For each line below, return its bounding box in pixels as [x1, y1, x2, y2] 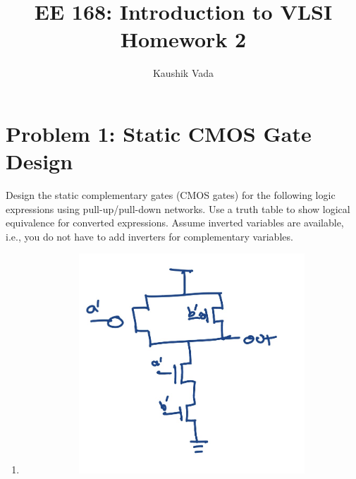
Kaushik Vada [152, 66, 214, 80]
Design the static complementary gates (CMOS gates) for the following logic [6, 188, 336, 202]
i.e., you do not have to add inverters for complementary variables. [6, 229, 293, 243]
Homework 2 [120, 25, 247, 54]
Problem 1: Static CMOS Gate [6, 119, 312, 147]
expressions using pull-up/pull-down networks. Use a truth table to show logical [6, 201, 350, 216]
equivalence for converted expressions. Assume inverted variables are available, [6, 215, 344, 230]
